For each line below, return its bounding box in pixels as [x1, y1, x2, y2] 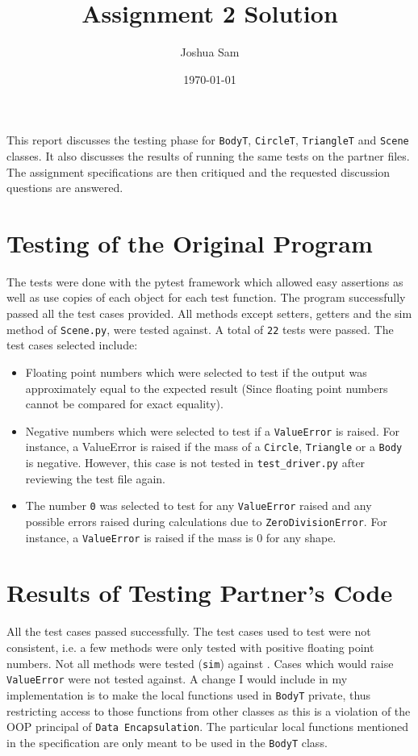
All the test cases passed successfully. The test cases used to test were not [6, 623, 371, 640]
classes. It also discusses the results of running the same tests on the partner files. [6, 147, 410, 164]
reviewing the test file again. [25, 470, 165, 487]
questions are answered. [6, 179, 123, 196]
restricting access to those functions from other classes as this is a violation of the [6, 702, 411, 719]
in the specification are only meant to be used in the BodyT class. [6, 733, 328, 750]
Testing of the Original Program [6, 226, 373, 259]
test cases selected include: [6, 336, 138, 353]
